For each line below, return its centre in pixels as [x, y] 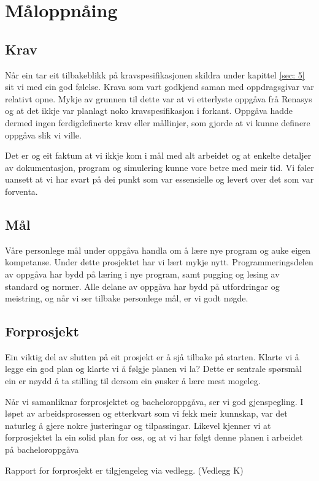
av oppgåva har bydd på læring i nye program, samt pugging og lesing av [142, 274]
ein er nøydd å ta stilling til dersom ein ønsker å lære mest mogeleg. [133, 381]
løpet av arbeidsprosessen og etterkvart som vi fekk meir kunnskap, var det [146, 413]
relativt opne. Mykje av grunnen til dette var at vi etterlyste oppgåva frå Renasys [159, 98]
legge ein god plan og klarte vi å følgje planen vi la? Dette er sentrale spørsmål [153, 369]
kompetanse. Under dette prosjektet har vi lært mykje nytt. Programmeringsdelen [159, 262]
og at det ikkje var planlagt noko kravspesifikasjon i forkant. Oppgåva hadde [149, 111]
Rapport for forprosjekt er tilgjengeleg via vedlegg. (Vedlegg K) [124, 470]
